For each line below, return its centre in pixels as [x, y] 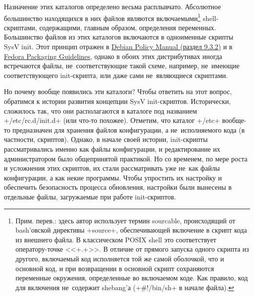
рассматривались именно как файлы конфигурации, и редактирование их [112, 148]
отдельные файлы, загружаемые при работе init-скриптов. [90, 196]
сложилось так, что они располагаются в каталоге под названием [101, 110]
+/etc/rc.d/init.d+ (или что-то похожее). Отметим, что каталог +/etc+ [112, 120]
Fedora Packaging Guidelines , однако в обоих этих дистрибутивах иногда [113, 56]
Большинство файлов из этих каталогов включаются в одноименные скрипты [119, 37]
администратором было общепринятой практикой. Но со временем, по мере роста [126, 158]
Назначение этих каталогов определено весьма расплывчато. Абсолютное [113, 6]
